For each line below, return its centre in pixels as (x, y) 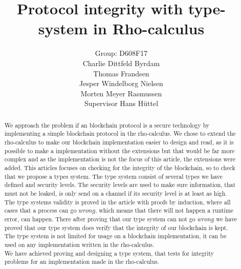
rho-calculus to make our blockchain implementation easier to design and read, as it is (119, 142)
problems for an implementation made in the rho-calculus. (82, 262)
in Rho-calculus (149, 28)
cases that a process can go (40, 210)
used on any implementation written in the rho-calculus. (79, 244)
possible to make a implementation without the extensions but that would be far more (119, 150)
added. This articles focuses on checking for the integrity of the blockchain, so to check (120, 167)
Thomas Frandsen (121, 73)
